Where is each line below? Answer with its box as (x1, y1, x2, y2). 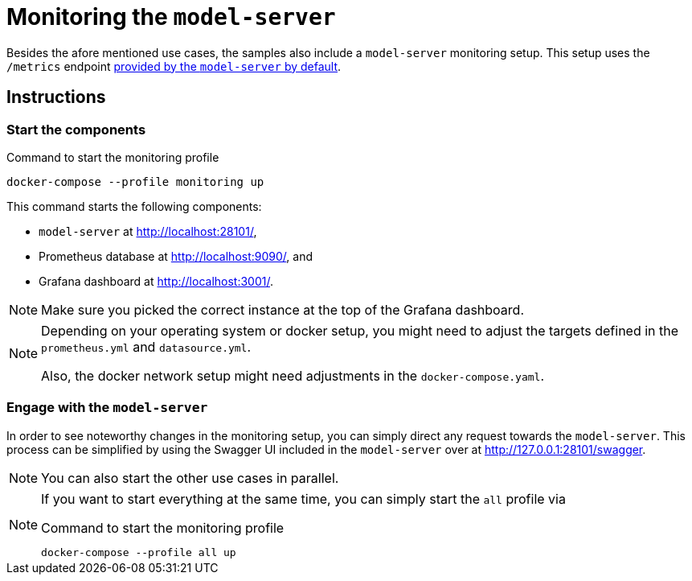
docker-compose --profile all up (41, 546, 236, 558)
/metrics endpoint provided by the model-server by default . (6, 59, 342, 73)
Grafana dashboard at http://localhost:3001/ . (39, 274, 273, 288)
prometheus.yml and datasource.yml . (41, 338, 252, 355)
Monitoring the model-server (6, 3, 336, 31)
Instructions (6, 87, 106, 108)
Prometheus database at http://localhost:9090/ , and (39, 249, 313, 263)
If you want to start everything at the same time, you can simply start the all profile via (41, 490, 566, 507)
